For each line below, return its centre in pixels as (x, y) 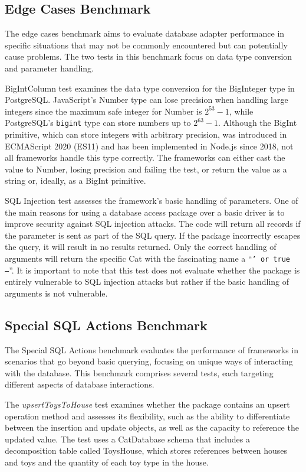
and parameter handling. (50, 68)
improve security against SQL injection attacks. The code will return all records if (153, 224)
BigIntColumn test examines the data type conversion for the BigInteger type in (150, 88)
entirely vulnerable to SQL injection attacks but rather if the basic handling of (147, 281)
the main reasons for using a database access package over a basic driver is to (145, 212)
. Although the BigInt (257, 123)
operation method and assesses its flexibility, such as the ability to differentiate (147, 416)
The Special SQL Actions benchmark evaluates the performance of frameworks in (152, 349)
